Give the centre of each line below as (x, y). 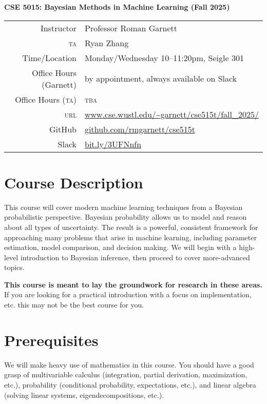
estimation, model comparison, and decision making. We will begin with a (120, 247)
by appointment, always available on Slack (161, 79)
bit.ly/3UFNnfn (113, 144)
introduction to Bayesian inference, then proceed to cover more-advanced (135, 257)
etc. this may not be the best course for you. (74, 305)
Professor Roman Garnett (131, 28)
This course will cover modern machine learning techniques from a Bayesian (123, 207)
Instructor (59, 28)
